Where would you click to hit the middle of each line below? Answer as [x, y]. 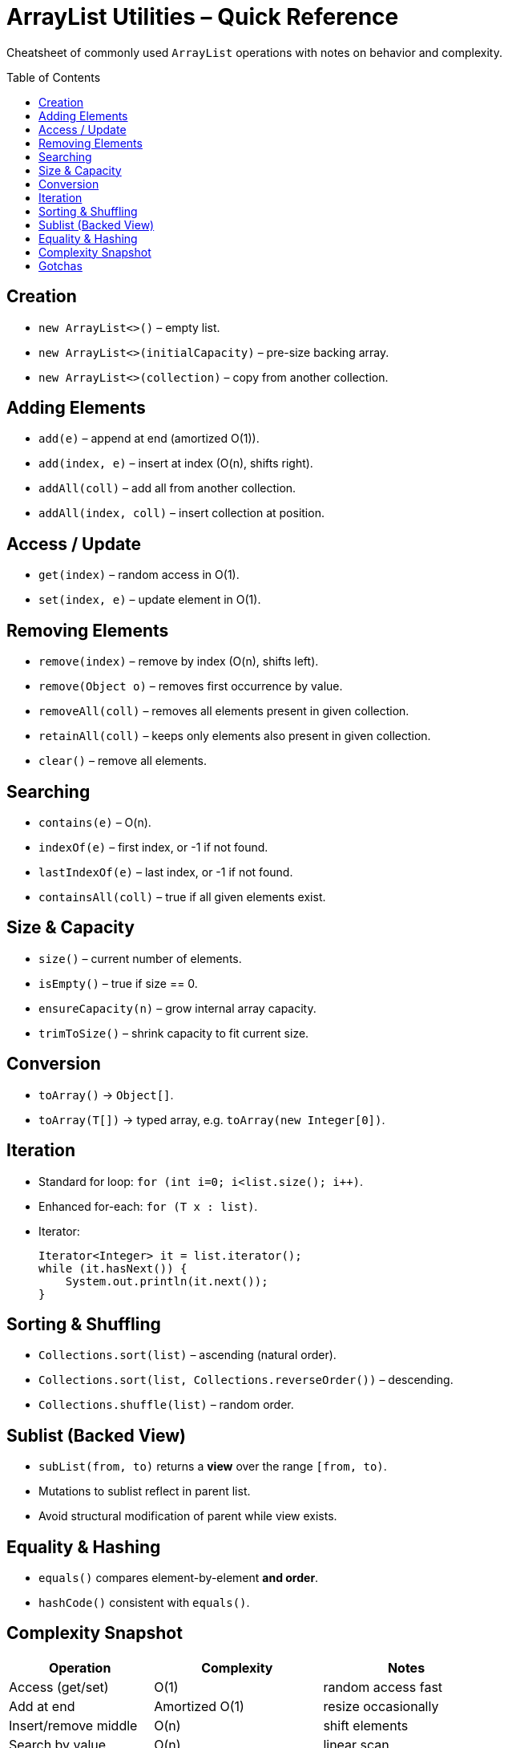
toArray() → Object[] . [106, 1095]
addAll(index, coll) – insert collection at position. [181, 513]
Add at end [42, 1706]
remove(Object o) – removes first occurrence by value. [191, 686]
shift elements [366, 1725]
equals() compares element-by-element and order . [179, 1578]
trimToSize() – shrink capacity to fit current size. [174, 1033]
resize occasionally [381, 1706]
